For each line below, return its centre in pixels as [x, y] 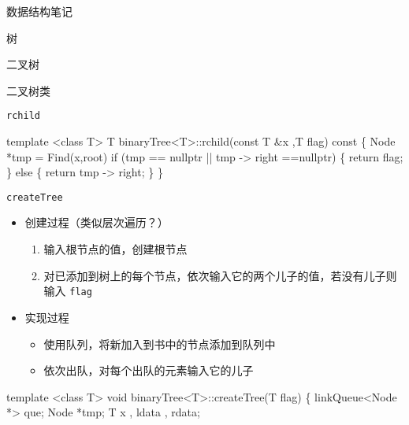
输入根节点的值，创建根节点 [115, 249]
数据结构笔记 [39, 11]
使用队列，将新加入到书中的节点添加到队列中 [160, 344]
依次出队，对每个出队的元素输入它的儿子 [149, 370]
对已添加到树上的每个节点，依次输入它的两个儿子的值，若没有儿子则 [220, 275]
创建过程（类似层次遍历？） [97, 222]
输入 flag [68, 291]
